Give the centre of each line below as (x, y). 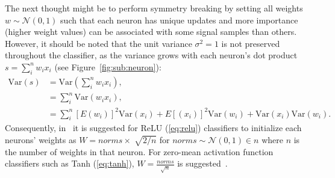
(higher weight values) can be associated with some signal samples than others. (151, 32)
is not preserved (251, 43)
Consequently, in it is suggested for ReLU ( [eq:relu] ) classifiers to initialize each (153, 128)
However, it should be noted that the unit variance (99, 43)
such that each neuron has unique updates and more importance (179, 20)
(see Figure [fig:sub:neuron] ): (108, 66)
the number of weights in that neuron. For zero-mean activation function (139, 151)
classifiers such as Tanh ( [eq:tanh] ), (70, 163)
